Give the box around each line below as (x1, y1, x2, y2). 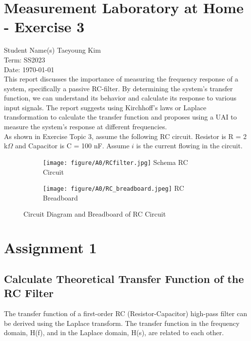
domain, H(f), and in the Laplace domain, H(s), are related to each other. (4, 327, 224, 338)
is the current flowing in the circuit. (136, 140, 243, 151)
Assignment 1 (4, 238, 97, 258)
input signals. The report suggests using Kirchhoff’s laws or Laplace (4, 102, 207, 112)
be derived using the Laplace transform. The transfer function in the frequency (4, 318, 240, 328)
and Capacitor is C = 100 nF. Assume (15, 140, 130, 151)
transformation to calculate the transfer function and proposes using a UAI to (4, 112, 237, 122)
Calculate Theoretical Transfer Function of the (4, 271, 244, 286)
